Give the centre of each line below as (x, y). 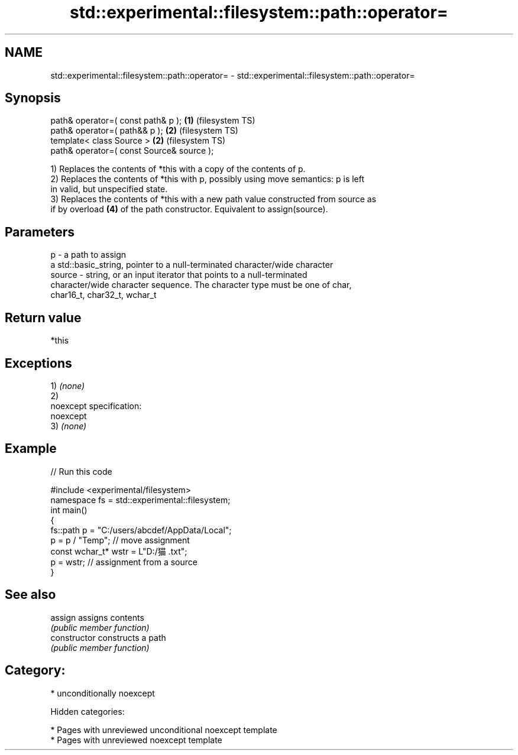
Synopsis (33, 98)
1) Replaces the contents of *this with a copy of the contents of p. (178, 169)
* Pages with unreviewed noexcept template (136, 740)
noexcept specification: (96, 406)
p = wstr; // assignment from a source (124, 562)
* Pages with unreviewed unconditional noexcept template (164, 730)
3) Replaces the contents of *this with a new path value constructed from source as (213, 199)
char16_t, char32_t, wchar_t (103, 295)
